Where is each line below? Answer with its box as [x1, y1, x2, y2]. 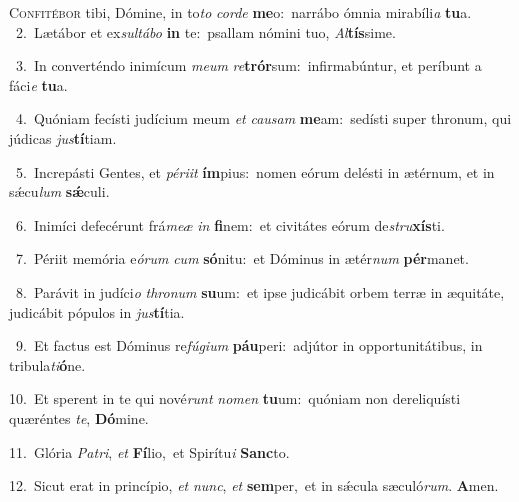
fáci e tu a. [9, 74, 68, 95]
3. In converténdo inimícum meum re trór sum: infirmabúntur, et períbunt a [15, 55, 482, 76]
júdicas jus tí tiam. [9, 127, 117, 148]
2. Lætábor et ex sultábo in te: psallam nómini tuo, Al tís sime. [15, 21, 396, 42]
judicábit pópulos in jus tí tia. [9, 301, 185, 322]
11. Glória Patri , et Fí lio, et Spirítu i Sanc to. [9, 441, 290, 462]
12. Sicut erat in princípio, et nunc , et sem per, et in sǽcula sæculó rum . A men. [9, 475, 499, 496]
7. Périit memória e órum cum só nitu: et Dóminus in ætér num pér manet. [15, 248, 469, 269]
